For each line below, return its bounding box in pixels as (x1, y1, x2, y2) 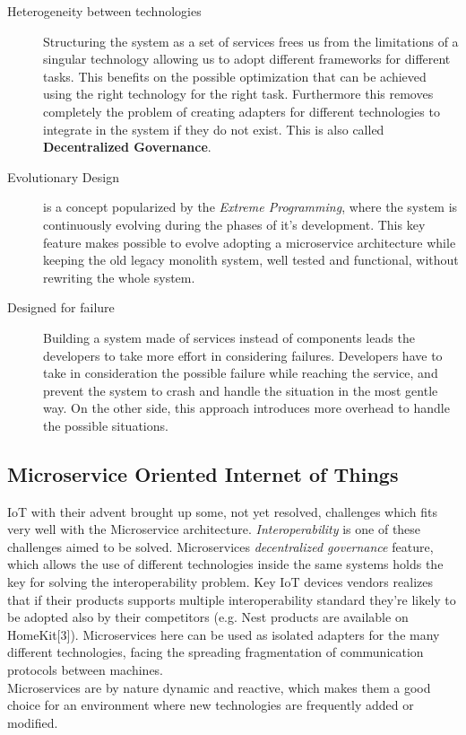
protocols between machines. (7, 661, 164, 679)
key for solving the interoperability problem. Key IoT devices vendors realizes (7, 573, 433, 591)
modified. (7, 713, 58, 731)
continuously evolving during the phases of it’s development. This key (43, 214, 426, 233)
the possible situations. (43, 416, 168, 434)
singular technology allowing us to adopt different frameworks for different (43, 49, 451, 68)
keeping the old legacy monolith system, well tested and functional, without (43, 250, 459, 269)
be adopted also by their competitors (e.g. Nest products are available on (7, 608, 409, 626)
